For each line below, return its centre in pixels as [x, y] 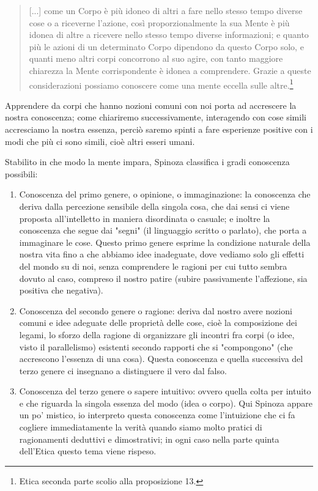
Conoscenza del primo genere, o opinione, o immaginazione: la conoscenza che [165, 194]
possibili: [21, 173]
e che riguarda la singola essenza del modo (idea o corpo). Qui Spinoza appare [166, 403]
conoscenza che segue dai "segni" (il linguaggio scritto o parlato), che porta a [163, 230]
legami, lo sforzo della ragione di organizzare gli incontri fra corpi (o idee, [157, 334]
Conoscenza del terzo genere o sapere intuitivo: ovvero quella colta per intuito [165, 391]
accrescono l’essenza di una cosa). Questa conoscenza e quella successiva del [161, 359]
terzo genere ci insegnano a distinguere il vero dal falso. [123, 370]
